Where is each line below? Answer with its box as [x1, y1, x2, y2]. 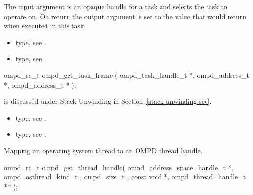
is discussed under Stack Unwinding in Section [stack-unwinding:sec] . [4, 96, 212, 106]
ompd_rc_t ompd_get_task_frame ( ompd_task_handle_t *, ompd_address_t [4, 70, 249, 80]
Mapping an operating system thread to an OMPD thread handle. [4, 145, 203, 155]
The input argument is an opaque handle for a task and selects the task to [4, 1, 227, 11]
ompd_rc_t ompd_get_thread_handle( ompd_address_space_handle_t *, [4, 162, 233, 172]
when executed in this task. [4, 21, 86, 31]
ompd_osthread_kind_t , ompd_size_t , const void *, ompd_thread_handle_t [4, 171, 246, 182]
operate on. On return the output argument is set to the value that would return [4, 11, 247, 21]
